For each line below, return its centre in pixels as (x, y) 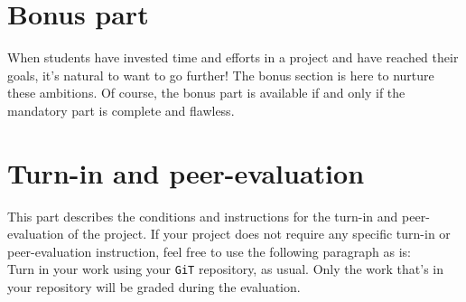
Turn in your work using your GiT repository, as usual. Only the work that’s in (226, 269)
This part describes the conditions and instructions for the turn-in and (203, 216)
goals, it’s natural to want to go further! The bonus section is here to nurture (221, 75)
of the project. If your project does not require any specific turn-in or (259, 234)
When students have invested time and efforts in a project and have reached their (233, 57)
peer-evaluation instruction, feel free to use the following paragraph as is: (209, 251)
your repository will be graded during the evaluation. (154, 287)
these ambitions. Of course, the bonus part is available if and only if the (206, 93)
